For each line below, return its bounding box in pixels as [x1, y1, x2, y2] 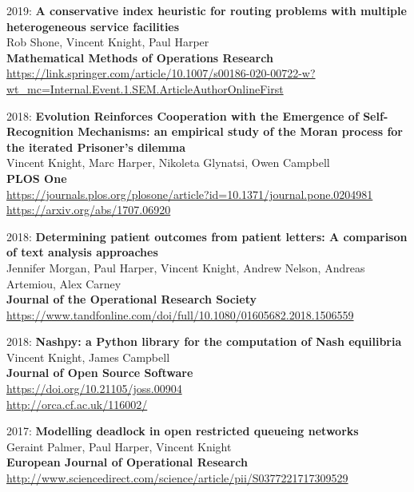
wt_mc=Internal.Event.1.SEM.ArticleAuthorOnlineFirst [6, 80, 284, 97]
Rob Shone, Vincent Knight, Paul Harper [6, 34, 209, 50]
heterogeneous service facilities [6, 18, 180, 34]
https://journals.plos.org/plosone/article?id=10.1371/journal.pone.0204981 [6, 185, 373, 202]
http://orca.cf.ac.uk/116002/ [6, 395, 148, 412]
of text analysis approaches [6, 244, 158, 260]
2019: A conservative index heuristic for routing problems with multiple [6, 2, 407, 18]
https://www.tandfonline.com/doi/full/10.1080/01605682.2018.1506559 [6, 306, 354, 323]
